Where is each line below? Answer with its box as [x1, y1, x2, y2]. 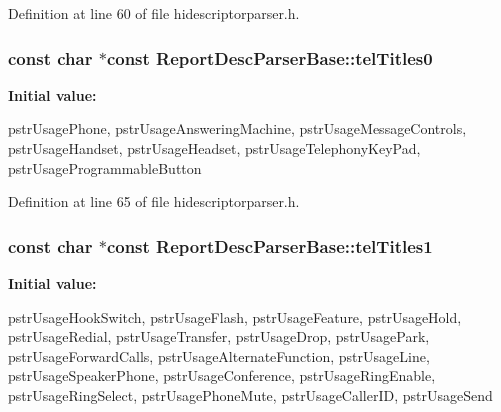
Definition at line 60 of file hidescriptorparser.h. [8, 3, 300, 23]
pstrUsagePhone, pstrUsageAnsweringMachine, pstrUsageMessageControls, [8, 118, 467, 139]
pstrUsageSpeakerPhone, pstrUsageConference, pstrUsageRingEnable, [8, 365, 436, 386]
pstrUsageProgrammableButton [8, 157, 202, 178]
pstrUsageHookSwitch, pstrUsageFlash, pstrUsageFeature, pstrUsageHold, [8, 306, 462, 327]
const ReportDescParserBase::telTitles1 [106, 233, 433, 258]
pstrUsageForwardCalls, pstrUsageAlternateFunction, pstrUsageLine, [8, 345, 430, 366]
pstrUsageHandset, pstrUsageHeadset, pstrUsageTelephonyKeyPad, [8, 138, 421, 158]
